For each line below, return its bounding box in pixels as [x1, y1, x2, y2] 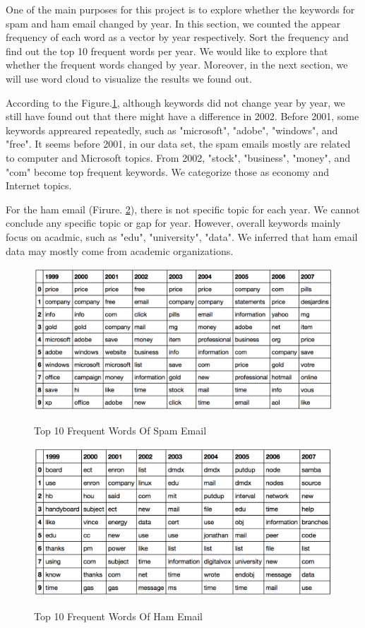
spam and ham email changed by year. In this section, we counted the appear [6, 16, 341, 30]
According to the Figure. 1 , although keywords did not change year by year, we [6, 95, 345, 109]
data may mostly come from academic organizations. [6, 243, 234, 258]
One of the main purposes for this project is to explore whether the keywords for [6, 2, 355, 16]
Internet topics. [6, 178, 72, 193]
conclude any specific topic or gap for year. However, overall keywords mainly [6, 215, 341, 230]
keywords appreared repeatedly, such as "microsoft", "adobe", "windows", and [6, 122, 338, 137]
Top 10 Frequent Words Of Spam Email [34, 422, 207, 437]
